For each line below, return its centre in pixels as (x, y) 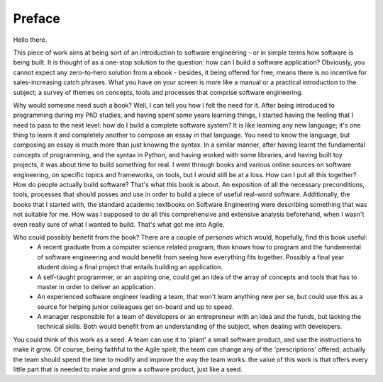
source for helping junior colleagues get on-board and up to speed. (135, 307)
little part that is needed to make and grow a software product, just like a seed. (128, 369)
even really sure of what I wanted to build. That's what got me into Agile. (119, 224)
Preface (37, 18)
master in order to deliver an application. (96, 286)
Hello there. (30, 40)
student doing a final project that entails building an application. (130, 267)
